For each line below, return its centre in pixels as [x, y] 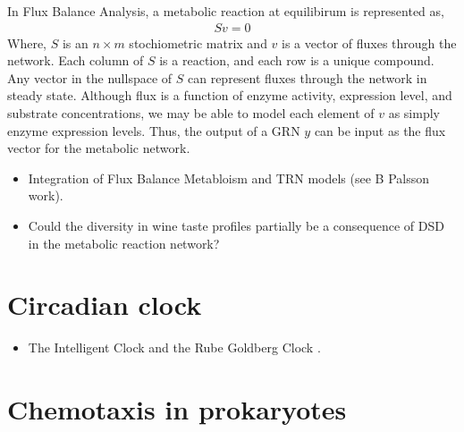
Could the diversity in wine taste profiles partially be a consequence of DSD [236, 225]
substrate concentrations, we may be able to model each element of [191, 113]
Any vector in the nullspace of [90, 77]
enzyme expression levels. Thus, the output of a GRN [154, 130]
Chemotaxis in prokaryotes [177, 409]
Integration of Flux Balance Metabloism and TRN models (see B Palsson [228, 178]
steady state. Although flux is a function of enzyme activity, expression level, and [230, 95]
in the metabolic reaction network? [124, 243]
